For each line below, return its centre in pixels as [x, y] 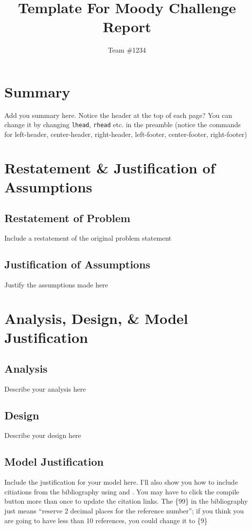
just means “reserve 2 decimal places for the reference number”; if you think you [124, 510]
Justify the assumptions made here [56, 285]
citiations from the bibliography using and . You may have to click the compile [122, 491]
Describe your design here [43, 435]
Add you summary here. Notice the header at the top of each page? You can [118, 115]
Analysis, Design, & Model [96, 318]
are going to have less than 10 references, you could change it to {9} [106, 520]
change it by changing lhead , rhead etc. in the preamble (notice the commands [123, 124]
